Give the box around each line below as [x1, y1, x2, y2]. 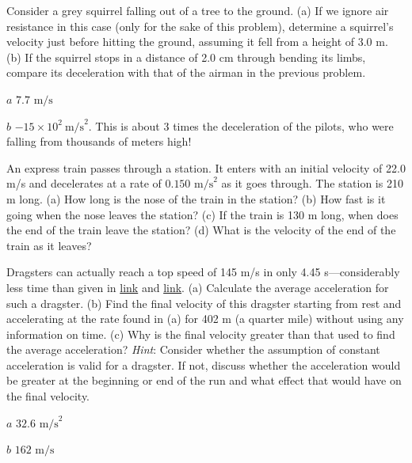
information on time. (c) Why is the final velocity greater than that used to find [6, 325, 395, 342]
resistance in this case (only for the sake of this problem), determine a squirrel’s [6, 17, 394, 34]
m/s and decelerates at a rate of [6, 175, 162, 192]
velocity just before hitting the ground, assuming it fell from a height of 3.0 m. [6, 33, 388, 50]
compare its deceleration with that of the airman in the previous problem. [6, 64, 366, 81]
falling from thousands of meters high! [6, 133, 192, 150]
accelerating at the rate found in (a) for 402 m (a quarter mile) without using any [6, 310, 404, 327]
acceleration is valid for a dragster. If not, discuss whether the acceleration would [6, 356, 401, 373]
